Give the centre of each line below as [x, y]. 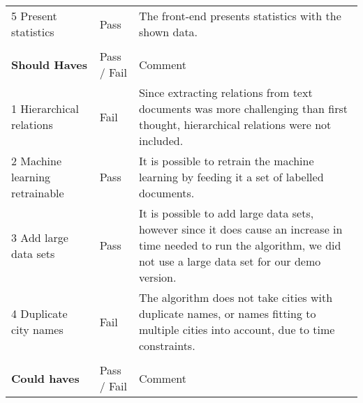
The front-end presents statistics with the [240, 16]
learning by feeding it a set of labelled [231, 177]
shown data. [168, 32]
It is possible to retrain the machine [226, 161]
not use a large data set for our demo [230, 261]
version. [157, 277]
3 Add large [40, 237]
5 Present [34, 16]
